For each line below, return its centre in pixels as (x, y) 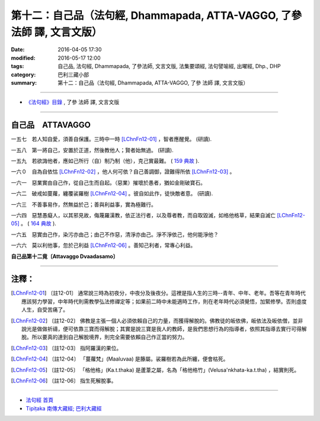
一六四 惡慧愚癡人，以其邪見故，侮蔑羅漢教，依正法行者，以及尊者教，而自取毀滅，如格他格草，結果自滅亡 (143, 215)
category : (23, 75)
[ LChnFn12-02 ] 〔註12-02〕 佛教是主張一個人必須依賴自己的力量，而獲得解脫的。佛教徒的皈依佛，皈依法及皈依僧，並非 (157, 320)
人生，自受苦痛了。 (45, 310)
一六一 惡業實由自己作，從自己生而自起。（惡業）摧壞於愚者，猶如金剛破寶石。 (108, 182)
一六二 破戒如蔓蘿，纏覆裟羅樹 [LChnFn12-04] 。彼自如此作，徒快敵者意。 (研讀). (112, 194)
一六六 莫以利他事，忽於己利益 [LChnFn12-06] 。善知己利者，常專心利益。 (103, 245)
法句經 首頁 (39, 400)
